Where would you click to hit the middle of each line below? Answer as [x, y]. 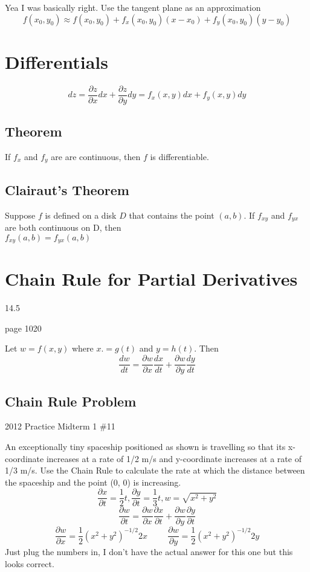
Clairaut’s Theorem [67, 189]
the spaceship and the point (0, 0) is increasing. [93, 482]
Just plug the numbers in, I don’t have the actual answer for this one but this [149, 552]
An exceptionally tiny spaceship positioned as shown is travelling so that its [145, 446]
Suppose [20, 215]
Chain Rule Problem [71, 401]
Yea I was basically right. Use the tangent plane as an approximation [133, 7]
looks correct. [30, 564]
